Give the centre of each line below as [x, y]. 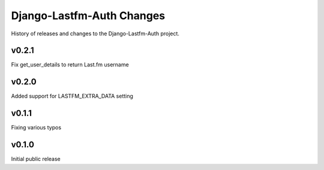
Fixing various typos [36, 127]
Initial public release [36, 159]
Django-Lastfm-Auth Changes [88, 16]
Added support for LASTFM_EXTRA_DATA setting [72, 96]
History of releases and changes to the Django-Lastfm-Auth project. [95, 34]
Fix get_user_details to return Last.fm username [70, 65]
